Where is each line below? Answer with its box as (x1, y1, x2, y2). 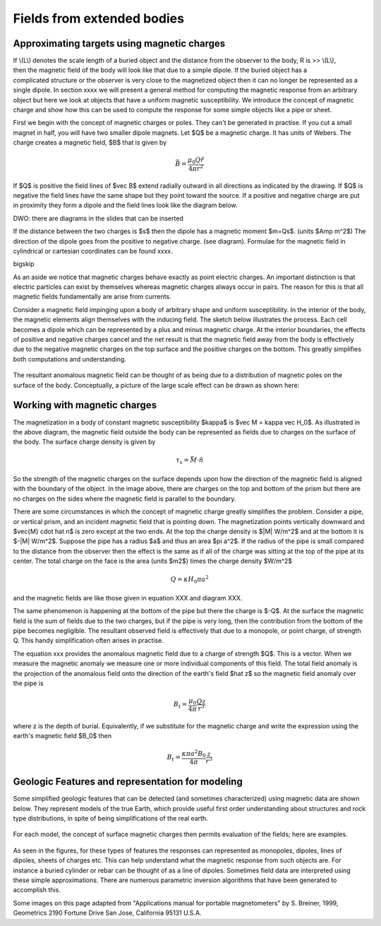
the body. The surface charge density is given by (13, 438, 156, 446)
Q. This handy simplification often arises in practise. (13, 636, 164, 645)
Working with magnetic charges (13, 399, 157, 411)
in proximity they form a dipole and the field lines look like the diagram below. (13, 201, 238, 210)
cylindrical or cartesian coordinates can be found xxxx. (13, 247, 173, 255)
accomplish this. (13, 886, 61, 894)
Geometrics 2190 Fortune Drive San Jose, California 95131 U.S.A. (13, 908, 202, 918)
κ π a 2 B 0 (181, 749, 206, 759)
